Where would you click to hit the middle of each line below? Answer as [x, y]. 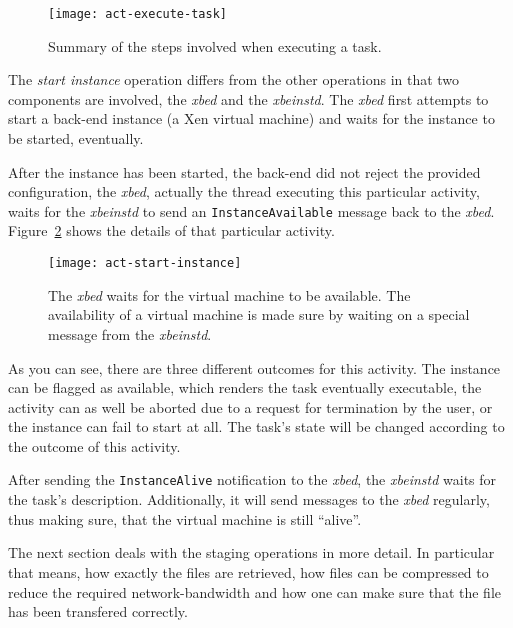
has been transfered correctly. [98, 611]
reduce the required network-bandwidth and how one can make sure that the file [254, 591]
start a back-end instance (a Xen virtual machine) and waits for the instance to [251, 118]
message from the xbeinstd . [130, 333]
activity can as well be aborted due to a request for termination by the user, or [250, 406]
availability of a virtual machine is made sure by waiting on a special [259, 314]
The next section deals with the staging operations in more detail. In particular [251, 552]
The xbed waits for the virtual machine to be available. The [229, 294]
